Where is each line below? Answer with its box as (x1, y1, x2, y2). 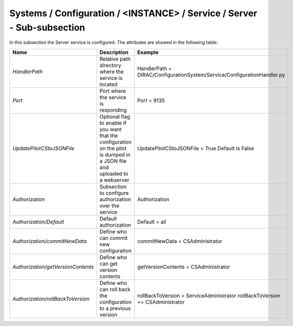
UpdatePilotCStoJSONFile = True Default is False (137, 144, 254, 152)
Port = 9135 (137, 97, 165, 104)
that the (99, 132, 118, 139)
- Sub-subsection (9, 22, 86, 33)
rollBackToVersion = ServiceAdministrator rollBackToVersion (137, 292, 281, 299)
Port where (99, 87, 126, 94)
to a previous (99, 305, 131, 312)
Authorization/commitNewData (12, 237, 87, 244)
